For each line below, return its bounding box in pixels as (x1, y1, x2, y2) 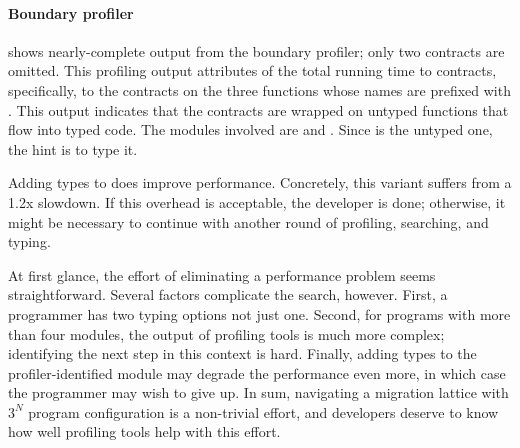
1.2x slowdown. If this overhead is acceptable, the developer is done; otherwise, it (8, 191, 506, 212)
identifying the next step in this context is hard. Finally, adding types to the (8, 343, 477, 364)
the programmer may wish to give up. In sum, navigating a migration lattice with (8, 382, 509, 403)
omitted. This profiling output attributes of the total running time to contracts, (8, 60, 497, 81)
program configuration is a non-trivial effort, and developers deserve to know (28, 401, 499, 422)
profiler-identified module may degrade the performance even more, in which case (8, 362, 506, 383)
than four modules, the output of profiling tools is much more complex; (8, 323, 445, 344)
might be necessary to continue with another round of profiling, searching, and (8, 211, 489, 232)
